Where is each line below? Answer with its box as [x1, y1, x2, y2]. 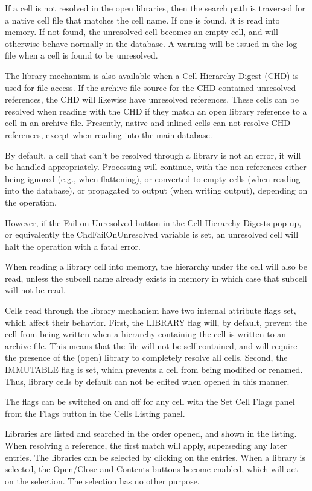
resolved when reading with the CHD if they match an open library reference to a [5, 104, 307, 117]
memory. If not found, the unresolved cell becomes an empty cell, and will [5, 25, 278, 38]
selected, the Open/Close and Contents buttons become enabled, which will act [5, 463, 299, 475]
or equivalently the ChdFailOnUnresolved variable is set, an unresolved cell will [5, 228, 299, 241]
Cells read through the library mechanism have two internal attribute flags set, [5, 304, 296, 317]
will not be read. [5, 284, 66, 296]
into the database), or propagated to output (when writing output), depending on [5, 184, 308, 197]
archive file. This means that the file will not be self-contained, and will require [5, 339, 298, 352]
